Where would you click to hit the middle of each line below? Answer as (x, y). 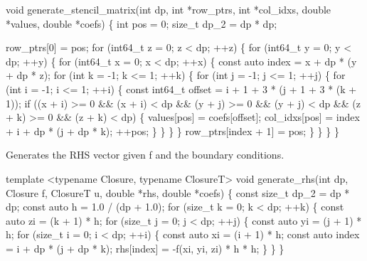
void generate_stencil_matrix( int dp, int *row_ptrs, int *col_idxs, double (169, 9)
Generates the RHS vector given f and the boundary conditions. (145, 155)
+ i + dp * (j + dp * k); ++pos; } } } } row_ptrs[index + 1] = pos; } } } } (172, 130)
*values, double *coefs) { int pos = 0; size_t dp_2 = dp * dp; (142, 23)
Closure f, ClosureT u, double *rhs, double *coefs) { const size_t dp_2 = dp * (178, 192)
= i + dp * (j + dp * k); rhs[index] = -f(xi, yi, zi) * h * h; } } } (145, 248)
